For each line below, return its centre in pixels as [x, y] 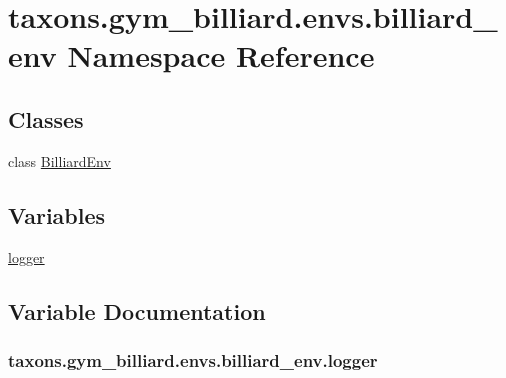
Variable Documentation [137, 310]
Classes [46, 118]
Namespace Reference [221, 55]
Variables [57, 214]
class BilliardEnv [59, 160]
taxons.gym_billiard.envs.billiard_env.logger [193, 359]
